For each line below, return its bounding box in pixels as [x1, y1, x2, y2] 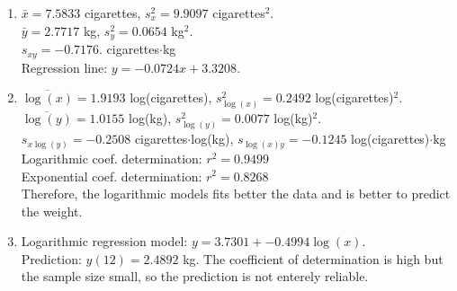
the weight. [21, 201, 83, 220]
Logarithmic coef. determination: [21, 148, 202, 167]
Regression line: [21, 57, 108, 76]
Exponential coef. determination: [21, 166, 202, 185]
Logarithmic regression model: [21, 232, 188, 251]
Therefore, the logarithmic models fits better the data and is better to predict [21, 184, 451, 203]
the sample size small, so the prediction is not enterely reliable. [21, 267, 369, 286]
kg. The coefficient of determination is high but [183, 249, 444, 268]
